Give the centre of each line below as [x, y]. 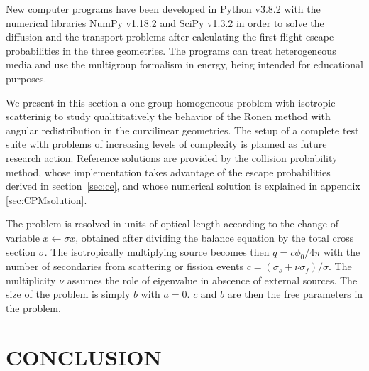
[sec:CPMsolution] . [46, 199]
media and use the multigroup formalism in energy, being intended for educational [184, 64]
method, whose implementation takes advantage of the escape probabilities [168, 172]
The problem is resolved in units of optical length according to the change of [172, 224]
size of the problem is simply [68, 294]
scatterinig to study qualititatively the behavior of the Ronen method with [168, 116]
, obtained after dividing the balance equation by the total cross [215, 237]
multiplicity [31, 280]
